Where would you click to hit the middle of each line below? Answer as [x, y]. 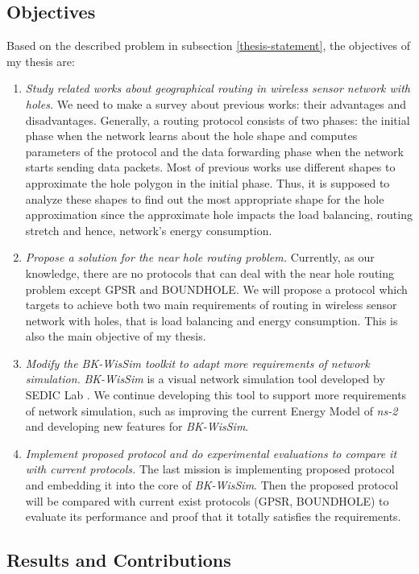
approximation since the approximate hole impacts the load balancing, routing [219, 215]
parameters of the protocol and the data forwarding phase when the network [214, 151]
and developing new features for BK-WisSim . [137, 426]
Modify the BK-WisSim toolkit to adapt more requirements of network [197, 363]
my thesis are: [41, 61]
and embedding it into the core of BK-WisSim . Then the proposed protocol [212, 485]
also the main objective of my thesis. [116, 336]
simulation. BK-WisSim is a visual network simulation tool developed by [205, 379]
